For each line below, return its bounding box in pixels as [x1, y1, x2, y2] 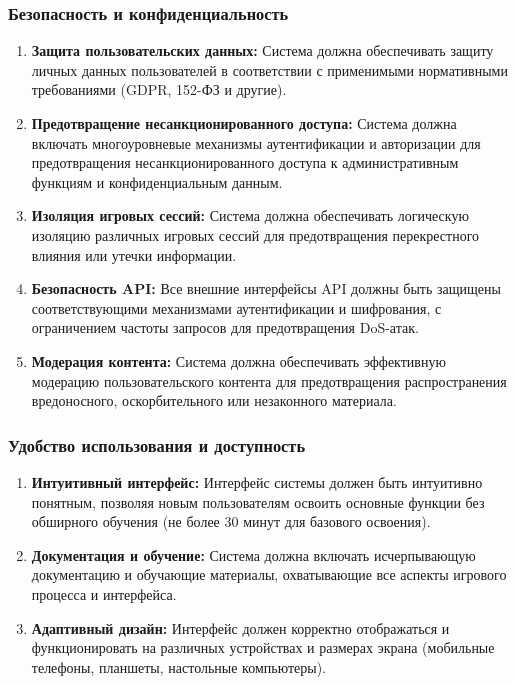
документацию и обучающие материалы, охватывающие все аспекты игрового [31, 564, 507, 585]
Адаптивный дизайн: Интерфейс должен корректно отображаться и [31, 617, 450, 638]
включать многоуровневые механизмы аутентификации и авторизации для [31, 132, 481, 153]
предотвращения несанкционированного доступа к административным [31, 152, 459, 173]
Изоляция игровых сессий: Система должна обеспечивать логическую [31, 205, 469, 226]
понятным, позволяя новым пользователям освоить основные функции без [31, 491, 485, 512]
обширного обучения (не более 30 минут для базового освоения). [31, 511, 431, 532]
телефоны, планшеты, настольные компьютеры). [31, 656, 327, 677]
